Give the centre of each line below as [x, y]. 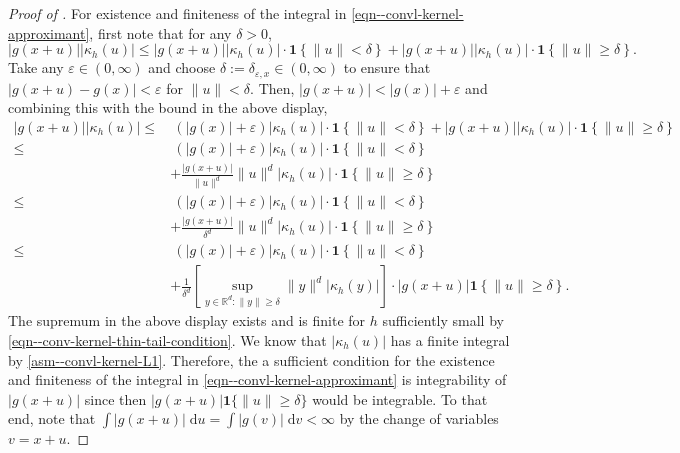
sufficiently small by [443, 320]
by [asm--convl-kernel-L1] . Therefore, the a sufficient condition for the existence [251, 359]
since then [115, 398]
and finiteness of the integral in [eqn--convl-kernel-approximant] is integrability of [257, 379]
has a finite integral [450, 340]
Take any [36, 67]
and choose [182, 67]
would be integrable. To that [400, 398]
